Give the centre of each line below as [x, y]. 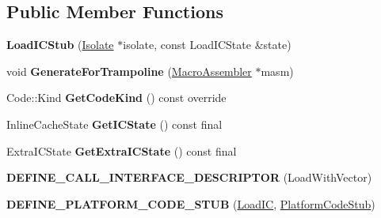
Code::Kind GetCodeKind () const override [116, 98]
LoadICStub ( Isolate [60, 45]
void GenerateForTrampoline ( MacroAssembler [129, 71]
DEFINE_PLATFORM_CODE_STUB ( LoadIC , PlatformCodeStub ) [191, 203]
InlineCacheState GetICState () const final [114, 124]
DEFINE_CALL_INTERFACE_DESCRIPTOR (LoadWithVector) [189, 177]
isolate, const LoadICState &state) [207, 45]
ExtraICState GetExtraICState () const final [122, 150]
